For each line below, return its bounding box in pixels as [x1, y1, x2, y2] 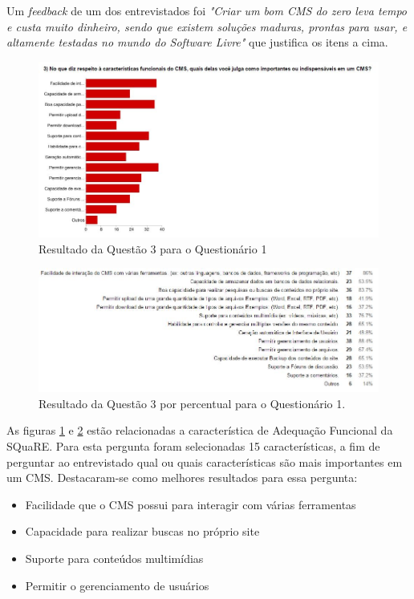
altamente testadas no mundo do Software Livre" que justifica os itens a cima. [6, 34, 388, 51]
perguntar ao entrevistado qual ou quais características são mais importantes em [6, 453, 403, 470]
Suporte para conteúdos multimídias [25, 549, 204, 566]
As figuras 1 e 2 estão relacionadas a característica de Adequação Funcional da [6, 422, 393, 439]
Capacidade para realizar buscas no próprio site [25, 523, 260, 540]
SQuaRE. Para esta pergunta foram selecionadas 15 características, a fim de [6, 438, 380, 455]
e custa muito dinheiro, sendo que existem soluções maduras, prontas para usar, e [6, 18, 408, 34]
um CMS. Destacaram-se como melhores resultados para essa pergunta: [6, 469, 358, 486]
